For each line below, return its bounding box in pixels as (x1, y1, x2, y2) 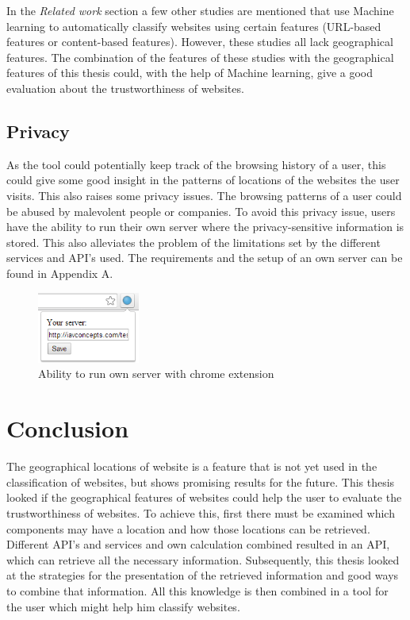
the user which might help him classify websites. (6, 598, 240, 614)
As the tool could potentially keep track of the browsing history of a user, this (6, 156, 386, 172)
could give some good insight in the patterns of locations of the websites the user (6, 171, 400, 188)
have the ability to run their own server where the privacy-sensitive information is (6, 218, 404, 235)
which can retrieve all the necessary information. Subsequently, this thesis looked (6, 551, 400, 568)
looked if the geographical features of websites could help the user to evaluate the (6, 489, 402, 506)
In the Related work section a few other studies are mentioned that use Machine (6, 2, 394, 18)
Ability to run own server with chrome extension (38, 365, 274, 382)
